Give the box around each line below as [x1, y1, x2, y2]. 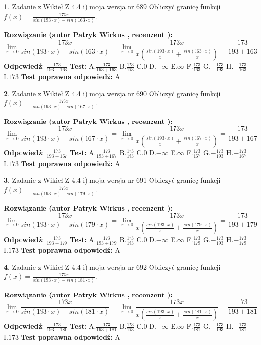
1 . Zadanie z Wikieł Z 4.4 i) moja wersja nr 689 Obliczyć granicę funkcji [4, 1, 221, 11]
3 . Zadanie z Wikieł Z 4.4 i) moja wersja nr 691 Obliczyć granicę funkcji [4, 174, 221, 185]
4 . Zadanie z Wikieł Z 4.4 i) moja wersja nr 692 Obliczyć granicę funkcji [4, 261, 221, 271]
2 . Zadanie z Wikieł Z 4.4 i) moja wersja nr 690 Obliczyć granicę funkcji [4, 88, 221, 98]
